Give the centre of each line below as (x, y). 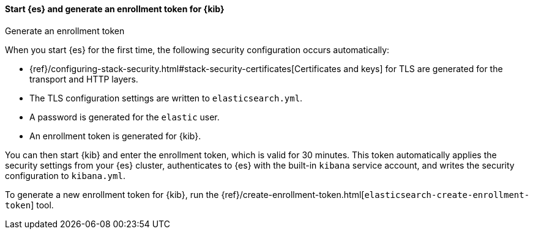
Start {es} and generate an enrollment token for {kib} (115, 9)
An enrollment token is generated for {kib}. (115, 136)
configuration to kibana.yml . (65, 175)
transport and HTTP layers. (84, 79)
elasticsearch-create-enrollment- (447, 195)
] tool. (42, 205)
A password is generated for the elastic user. (125, 117)
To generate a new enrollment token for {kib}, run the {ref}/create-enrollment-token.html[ (185, 194)
